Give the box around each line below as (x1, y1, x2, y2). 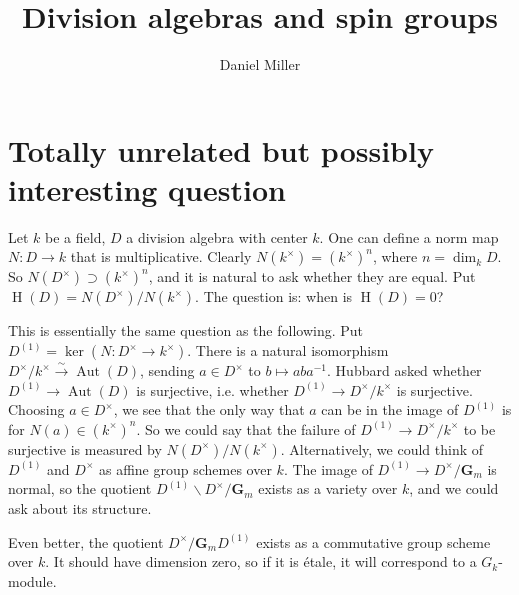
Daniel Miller (219, 54, 301, 75)
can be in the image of (321, 399, 459, 420)
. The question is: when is (195, 286, 353, 307)
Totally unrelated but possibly (8, 129, 434, 170)
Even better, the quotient (8, 531, 164, 552)
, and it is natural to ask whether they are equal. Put (148, 266, 476, 287)
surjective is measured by (8, 438, 162, 459)
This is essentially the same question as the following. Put (8, 320, 363, 341)
